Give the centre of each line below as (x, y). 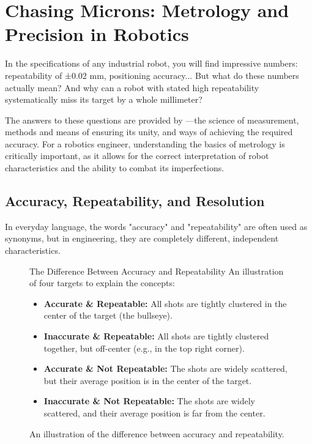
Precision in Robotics (97, 34)
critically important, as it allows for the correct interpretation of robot (137, 156)
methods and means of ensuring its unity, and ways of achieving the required (149, 132)
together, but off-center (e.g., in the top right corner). (144, 348)
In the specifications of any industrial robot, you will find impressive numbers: (151, 63)
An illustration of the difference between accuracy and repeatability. (157, 433)
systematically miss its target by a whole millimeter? (104, 99)
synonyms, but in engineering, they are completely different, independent (142, 238)
